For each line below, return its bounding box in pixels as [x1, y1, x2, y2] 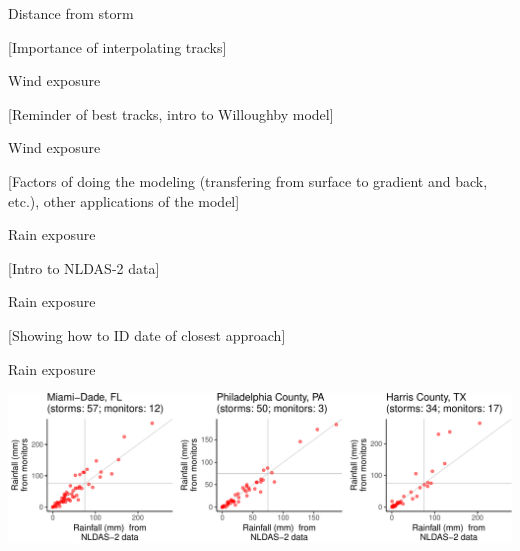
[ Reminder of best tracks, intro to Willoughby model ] [8, 103, 334, 124]
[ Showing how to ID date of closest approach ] [8, 324, 286, 345]
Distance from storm [8, 3, 134, 23]
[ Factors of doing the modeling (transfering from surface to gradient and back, [8, 170, 488, 191]
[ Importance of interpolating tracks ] [8, 36, 227, 57]
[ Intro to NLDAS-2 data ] [8, 257, 160, 278]
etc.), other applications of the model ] [8, 190, 240, 211]
